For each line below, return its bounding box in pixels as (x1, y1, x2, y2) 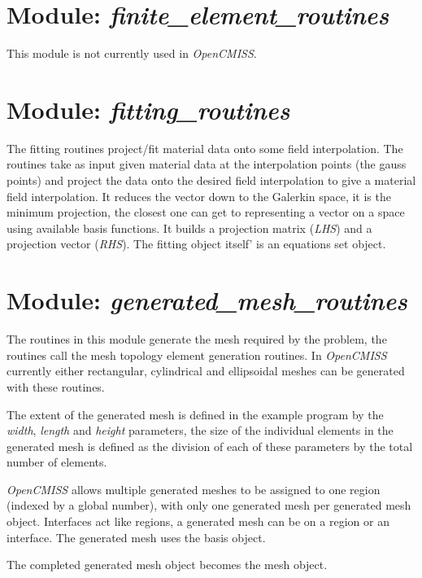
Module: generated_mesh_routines (7, 283, 407, 317)
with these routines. (7, 378, 105, 395)
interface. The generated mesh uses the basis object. (7, 528, 266, 545)
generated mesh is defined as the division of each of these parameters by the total (7, 437, 413, 454)
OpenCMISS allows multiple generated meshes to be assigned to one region (7, 480, 381, 497)
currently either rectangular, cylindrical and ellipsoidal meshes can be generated (7, 362, 405, 379)
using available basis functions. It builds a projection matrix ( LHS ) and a (7, 219, 372, 236)
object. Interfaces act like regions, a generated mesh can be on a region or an (7, 513, 389, 530)
